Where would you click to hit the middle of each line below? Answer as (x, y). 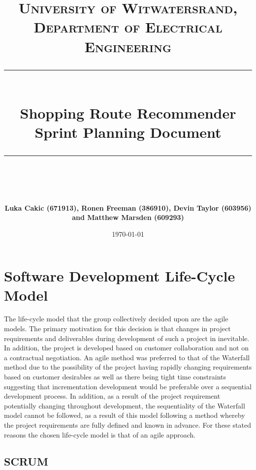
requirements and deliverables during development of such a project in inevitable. (127, 338)
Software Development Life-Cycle (120, 276)
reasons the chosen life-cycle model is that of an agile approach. (100, 434)
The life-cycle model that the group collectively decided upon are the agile (116, 319)
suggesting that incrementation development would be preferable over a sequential (128, 386)
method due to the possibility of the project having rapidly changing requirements (128, 367)
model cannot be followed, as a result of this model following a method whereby (125, 415)
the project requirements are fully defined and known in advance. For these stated (128, 424)
